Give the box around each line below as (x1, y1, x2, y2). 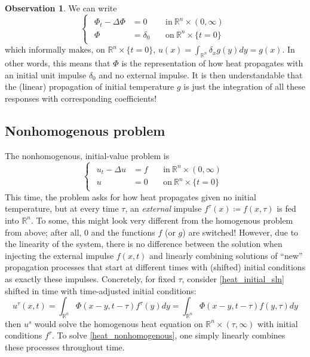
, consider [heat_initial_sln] (182, 272, 284, 285)
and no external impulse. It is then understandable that (99, 68, 303, 81)
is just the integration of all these (183, 80, 305, 93)
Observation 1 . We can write (5, 2, 117, 14)
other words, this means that (5, 56, 111, 69)
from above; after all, (5, 225, 82, 238)
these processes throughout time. (5, 341, 125, 353)
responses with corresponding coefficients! (5, 91, 157, 104)
